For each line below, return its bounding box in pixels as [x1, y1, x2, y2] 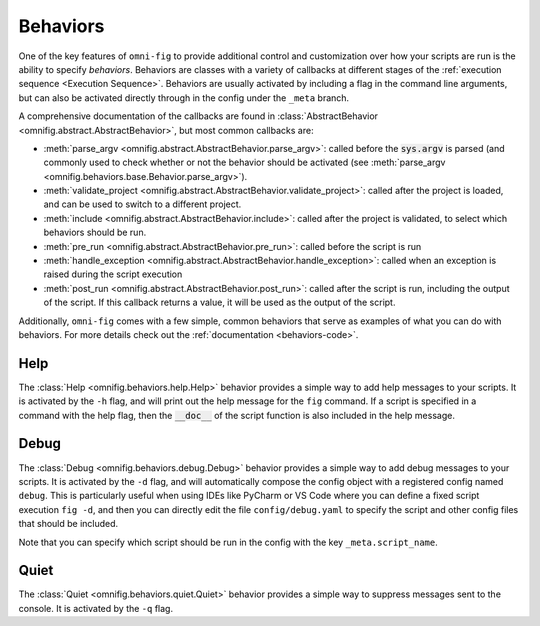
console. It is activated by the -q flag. [18, 602, 174, 614]
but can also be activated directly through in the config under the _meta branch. [18, 91, 350, 104]
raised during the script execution [43, 268, 183, 280]
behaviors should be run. [43, 226, 147, 239]
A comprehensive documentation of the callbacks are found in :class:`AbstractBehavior [18, 110, 379, 122]
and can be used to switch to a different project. [43, 198, 242, 210]
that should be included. [18, 518, 119, 530]
